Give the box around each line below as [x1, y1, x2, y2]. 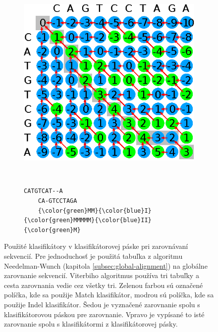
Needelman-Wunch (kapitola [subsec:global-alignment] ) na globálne [4, 260, 208, 271]
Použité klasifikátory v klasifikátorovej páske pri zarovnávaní [4, 241, 188, 251]
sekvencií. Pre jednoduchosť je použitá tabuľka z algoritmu [4, 251, 183, 261]
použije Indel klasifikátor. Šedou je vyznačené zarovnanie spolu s [4, 299, 200, 309]
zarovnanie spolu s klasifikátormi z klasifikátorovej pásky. [4, 319, 178, 329]
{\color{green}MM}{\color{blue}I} [38, 207, 152, 214]
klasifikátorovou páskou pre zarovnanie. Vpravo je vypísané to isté [4, 309, 205, 319]
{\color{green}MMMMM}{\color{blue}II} [24, 217, 152, 224]
